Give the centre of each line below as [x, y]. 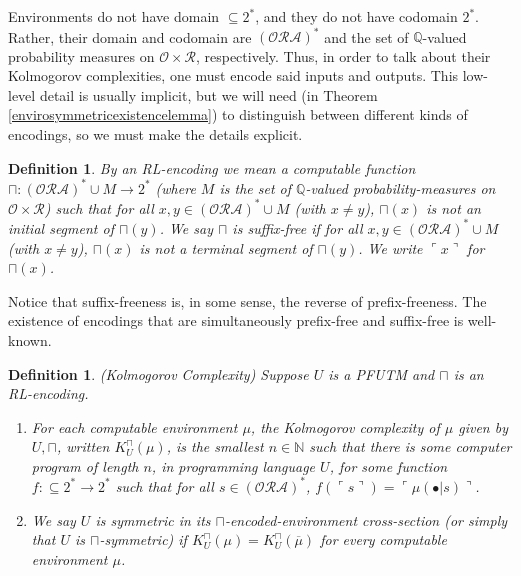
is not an [453, 207]
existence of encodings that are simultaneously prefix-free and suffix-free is [236, 320]
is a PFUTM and [381, 373]
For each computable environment [134, 426]
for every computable [383, 539]
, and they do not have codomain [356, 16]
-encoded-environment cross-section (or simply [366, 519]
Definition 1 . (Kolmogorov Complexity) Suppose [158, 373]
